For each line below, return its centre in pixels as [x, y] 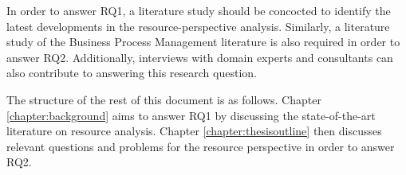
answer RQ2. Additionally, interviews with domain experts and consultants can [200, 57]
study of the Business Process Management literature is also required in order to [203, 42]
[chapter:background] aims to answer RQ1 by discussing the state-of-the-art [191, 115]
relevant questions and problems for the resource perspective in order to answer [201, 146]
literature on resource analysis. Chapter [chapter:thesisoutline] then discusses [194, 131]
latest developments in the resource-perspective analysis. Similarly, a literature [198, 26]
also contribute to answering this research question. [132, 73]
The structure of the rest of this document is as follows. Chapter [164, 99]
